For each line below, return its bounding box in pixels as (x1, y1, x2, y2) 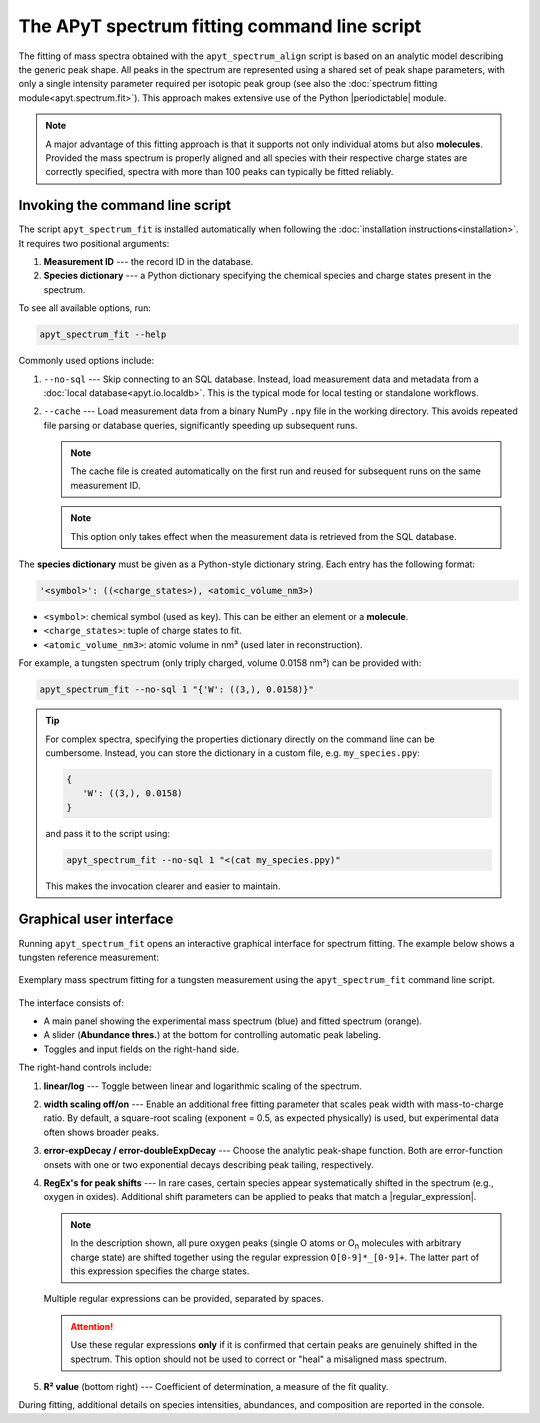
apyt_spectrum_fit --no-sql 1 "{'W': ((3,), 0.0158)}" (39, 684, 314, 695)
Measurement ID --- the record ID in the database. (43, 255, 254, 267)
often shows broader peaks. (43, 1126, 160, 1138)
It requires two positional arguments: (18, 237, 170, 249)
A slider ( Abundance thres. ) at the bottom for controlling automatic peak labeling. (43, 1029, 382, 1041)
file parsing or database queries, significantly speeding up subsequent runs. (43, 419, 358, 431)
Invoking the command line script (18, 197, 232, 214)
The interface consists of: (18, 996, 125, 1009)
